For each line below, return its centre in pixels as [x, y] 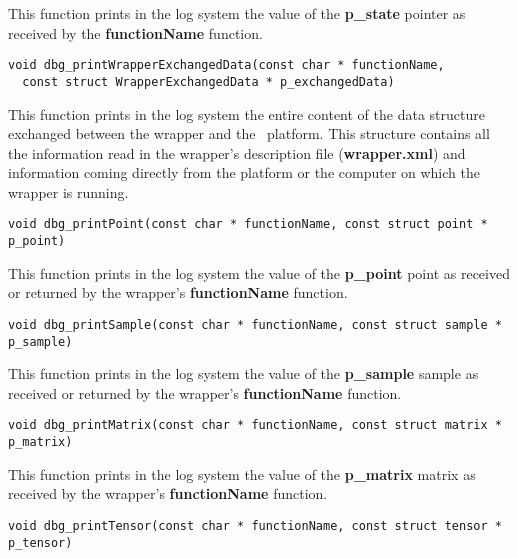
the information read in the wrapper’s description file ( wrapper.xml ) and [237, 152]
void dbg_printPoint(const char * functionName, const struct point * [248, 224]
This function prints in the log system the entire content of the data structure [246, 113]
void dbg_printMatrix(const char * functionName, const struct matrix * [255, 425]
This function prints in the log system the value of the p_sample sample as [243, 373]
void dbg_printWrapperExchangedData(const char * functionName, [226, 65]
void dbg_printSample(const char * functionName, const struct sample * [255, 324]
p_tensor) [40, 542]
